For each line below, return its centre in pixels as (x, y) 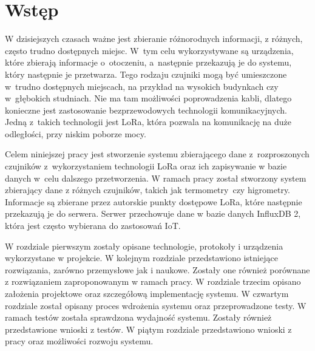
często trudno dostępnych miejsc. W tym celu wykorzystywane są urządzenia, (149, 50)
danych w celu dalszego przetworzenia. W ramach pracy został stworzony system (156, 178)
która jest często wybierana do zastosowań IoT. (93, 226)
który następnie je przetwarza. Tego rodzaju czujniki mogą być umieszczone (146, 74)
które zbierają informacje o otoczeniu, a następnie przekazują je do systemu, (148, 62)
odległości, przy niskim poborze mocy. (76, 133)
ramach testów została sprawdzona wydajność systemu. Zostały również (138, 317)
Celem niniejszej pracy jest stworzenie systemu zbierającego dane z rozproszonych (157, 154)
